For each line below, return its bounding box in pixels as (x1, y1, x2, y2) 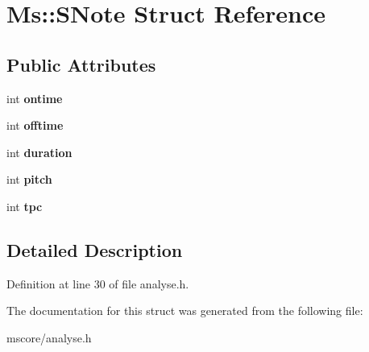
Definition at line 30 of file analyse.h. (6, 275, 189, 292)
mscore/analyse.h (6, 329, 92, 346)
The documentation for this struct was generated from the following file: (6, 302, 363, 319)
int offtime (6, 117, 64, 134)
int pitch (6, 171, 52, 188)
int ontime (6, 89, 63, 106)
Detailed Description (6, 237, 183, 262)
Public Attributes (6, 52, 156, 77)
